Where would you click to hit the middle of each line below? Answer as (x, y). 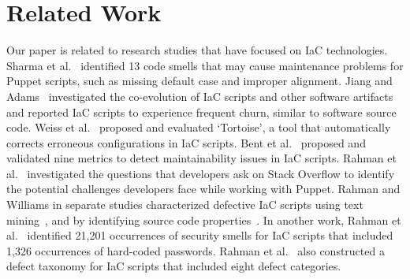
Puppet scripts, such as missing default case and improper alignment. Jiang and (199, 81)
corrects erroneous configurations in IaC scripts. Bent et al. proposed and (186, 142)
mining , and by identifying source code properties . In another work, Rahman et (204, 219)
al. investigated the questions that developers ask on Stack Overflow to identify (201, 173)
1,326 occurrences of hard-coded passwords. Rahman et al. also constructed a (196, 250)
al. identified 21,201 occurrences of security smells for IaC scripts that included (200, 235)
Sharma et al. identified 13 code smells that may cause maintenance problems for (205, 65)
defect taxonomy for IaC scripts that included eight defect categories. (174, 266)
